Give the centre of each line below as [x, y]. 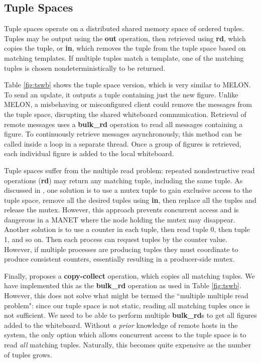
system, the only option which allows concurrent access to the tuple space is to [125, 335]
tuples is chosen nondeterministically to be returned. [85, 68]
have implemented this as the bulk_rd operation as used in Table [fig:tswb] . [123, 285]
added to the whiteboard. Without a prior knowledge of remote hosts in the [121, 325]
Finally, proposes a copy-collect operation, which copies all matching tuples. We [129, 275]
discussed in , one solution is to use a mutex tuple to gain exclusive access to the [128, 190]
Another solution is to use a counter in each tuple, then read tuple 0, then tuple [127, 229]
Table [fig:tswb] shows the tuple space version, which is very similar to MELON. [127, 85]
